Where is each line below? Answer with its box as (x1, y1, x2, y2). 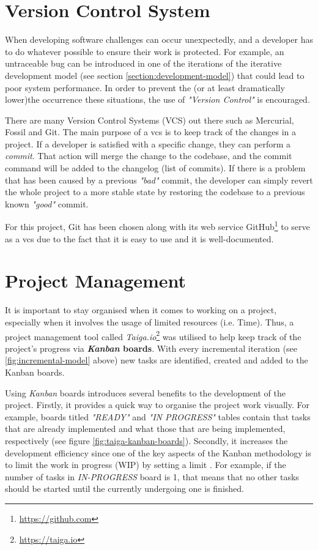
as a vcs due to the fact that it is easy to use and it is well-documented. (5, 232, 274, 245)
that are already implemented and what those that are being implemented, (5, 422, 286, 435)
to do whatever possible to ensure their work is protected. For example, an (5, 45, 284, 58)
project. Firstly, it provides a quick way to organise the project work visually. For (5, 398, 310, 411)
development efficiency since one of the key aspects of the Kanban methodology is (5, 446, 311, 459)
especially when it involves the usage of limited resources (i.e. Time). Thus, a (5, 316, 294, 328)
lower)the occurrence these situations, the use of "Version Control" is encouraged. (5, 93, 310, 106)
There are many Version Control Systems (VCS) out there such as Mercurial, (5, 113, 294, 126)
